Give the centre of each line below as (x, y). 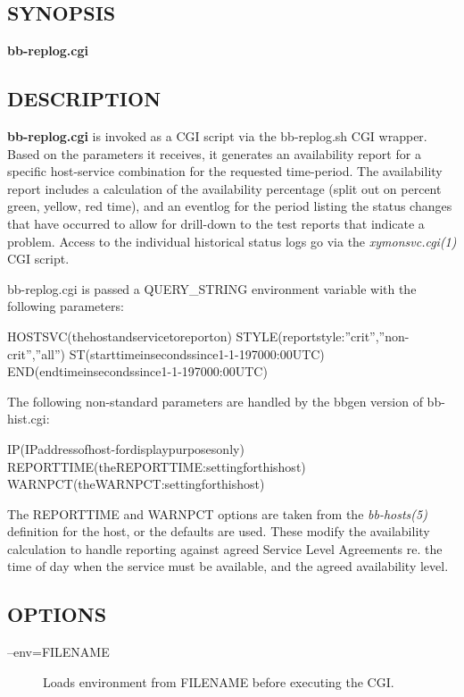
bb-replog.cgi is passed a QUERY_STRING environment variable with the (212, 288)
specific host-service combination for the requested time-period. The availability (225, 171)
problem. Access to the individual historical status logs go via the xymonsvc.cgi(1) (232, 241)
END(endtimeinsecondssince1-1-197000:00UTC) (137, 371)
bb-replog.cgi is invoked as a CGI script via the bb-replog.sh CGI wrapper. (217, 136)
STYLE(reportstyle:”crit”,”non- (323, 336)
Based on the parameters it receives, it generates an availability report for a (214, 153)
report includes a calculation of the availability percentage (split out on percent (224, 188)
